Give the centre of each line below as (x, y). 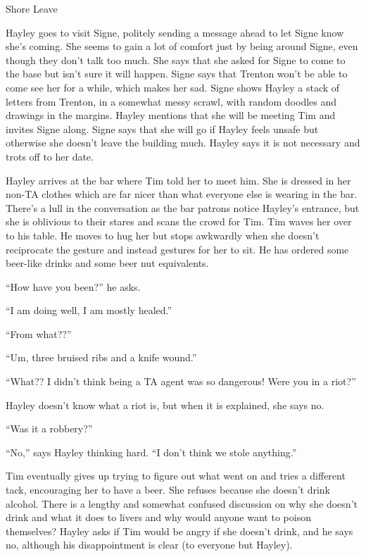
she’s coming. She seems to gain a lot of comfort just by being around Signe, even (182, 46)
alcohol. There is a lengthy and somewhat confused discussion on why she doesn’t (182, 503)
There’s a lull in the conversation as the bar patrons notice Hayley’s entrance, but (183, 207)
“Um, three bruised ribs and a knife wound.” (101, 357)
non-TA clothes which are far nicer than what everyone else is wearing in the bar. (182, 194)
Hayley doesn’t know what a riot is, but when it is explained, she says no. (165, 405)
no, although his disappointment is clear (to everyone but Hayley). (149, 545)
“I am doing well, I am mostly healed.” (89, 310)
